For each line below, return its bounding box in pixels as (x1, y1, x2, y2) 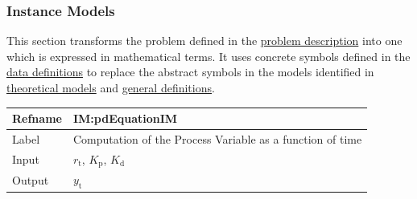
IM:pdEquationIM (72, 110, 178, 127)
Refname (12, 110, 62, 127)
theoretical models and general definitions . (6, 79, 215, 95)
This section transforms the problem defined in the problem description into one (6, 32, 403, 49)
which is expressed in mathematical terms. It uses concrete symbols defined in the (6, 47, 411, 64)
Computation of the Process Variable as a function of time (72, 130, 362, 147)
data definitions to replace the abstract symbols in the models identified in (6, 63, 374, 80)
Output (12, 172, 49, 189)
